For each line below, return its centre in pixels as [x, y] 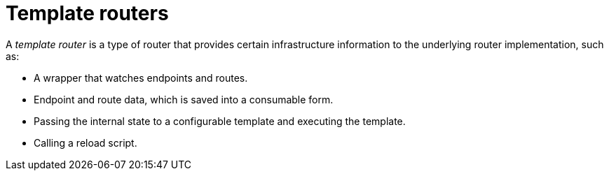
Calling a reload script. [85, 142]
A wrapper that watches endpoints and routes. [141, 78]
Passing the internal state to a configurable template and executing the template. [220, 121]
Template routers [87, 13]
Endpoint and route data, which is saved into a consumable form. [184, 99]
